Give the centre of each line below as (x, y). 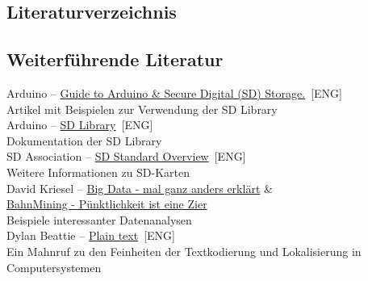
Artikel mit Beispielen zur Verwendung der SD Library (142, 109)
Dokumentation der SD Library (84, 140)
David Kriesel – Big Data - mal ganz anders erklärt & (140, 188)
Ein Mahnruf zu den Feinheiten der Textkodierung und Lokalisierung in (184, 251)
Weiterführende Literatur (115, 59)
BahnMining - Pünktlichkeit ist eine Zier (107, 204)
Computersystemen (54, 267)
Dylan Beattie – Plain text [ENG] (91, 235)
